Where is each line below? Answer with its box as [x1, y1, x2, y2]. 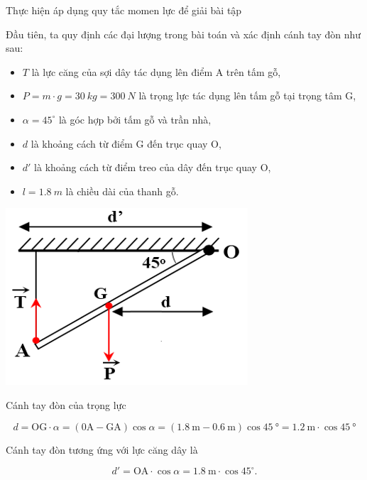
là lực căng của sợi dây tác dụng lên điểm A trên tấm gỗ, [31, 64, 281, 79]
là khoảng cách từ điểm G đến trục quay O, [31, 136, 221, 151]
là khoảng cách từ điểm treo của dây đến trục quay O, [34, 160, 271, 175]
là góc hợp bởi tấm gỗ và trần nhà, [58, 111, 212, 126]
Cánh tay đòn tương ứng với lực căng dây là [6, 442, 198, 457]
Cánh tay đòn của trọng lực [6, 397, 126, 412]
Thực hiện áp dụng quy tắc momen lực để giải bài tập [6, 3, 242, 17]
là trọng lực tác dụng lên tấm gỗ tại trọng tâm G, [138, 88, 356, 103]
